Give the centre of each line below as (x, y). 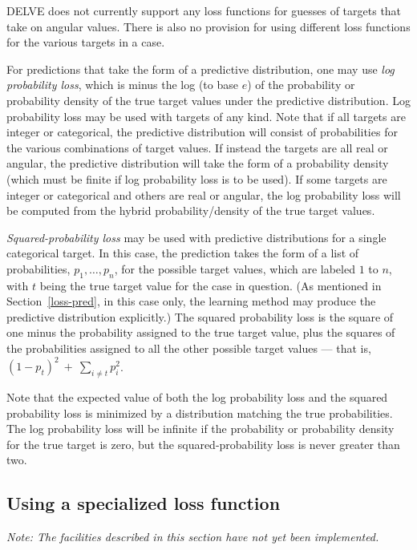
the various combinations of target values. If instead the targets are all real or (197, 147)
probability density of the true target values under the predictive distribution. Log (208, 100)
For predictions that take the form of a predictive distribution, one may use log (200, 69)
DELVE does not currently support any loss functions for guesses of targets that (204, 10)
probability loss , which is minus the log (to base (122, 85)
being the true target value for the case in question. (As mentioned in (211, 285)
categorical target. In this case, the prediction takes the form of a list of (183, 253)
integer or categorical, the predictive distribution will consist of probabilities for (202, 132)
